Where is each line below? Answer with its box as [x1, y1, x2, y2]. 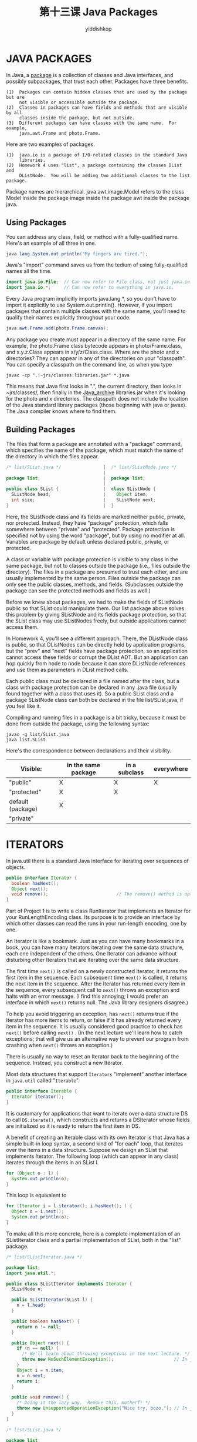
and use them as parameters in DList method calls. [6, 666, 129, 673]
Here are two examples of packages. [6, 141, 95, 148]
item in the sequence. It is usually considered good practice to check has [6, 1023, 183, 1030]
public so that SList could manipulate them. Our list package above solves [6, 604, 185, 612]
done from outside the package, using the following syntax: [6, 720, 150, 727]
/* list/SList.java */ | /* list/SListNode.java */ [6, 464, 177, 470]
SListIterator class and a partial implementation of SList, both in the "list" [6, 1236, 182, 1243]
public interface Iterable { [6, 1088, 77, 1094]
